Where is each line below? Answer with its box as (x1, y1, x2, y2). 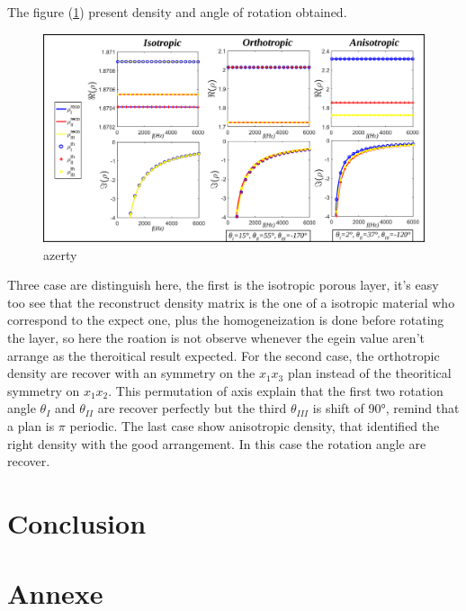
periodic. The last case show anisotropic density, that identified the (69, 416, 440, 435)
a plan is (7, 416, 55, 435)
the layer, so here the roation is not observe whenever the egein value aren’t (7, 328, 425, 347)
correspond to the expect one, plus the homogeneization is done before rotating (7, 310, 444, 329)
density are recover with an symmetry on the (7, 364, 255, 382)
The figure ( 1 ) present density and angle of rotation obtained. (7, 3, 347, 21)
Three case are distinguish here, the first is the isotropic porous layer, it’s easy (7, 275, 439, 294)
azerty (43, 245, 77, 264)
